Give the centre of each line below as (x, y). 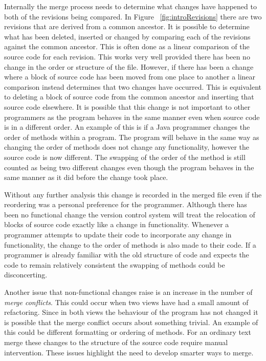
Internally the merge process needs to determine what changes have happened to (130, 6)
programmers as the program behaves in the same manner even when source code (132, 117)
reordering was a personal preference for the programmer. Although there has (126, 204)
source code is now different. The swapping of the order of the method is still (125, 157)
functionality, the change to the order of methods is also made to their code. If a (130, 244)
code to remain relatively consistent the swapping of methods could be (115, 264)
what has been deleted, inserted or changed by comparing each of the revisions (127, 36)
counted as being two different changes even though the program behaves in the (129, 167)
